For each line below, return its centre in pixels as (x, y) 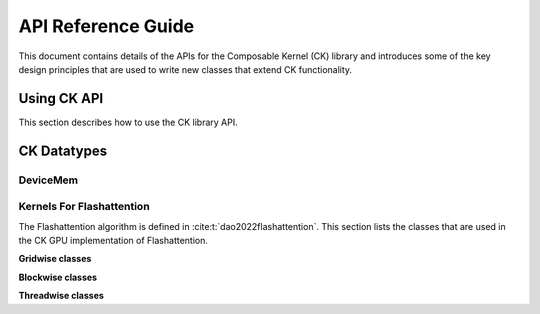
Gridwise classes (55, 259)
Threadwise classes (61, 296)
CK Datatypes (63, 150)
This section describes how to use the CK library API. (128, 122)
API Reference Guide (106, 26)
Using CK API (61, 98)
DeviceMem (48, 180)
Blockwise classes (58, 277)
